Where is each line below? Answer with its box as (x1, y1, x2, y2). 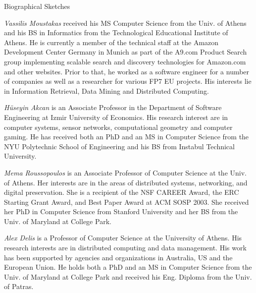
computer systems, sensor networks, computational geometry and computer (4, 121, 233, 132)
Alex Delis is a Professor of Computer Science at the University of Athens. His (4, 233, 242, 243)
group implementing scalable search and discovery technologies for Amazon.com (4, 56, 246, 66)
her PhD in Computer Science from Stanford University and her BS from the (4, 206, 238, 217)
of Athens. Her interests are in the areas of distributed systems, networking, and (4, 177, 248, 187)
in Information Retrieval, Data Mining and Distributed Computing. (4, 85, 209, 96)
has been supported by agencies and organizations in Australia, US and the (4, 252, 233, 262)
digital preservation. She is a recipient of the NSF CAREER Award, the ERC (4, 187, 239, 197)
